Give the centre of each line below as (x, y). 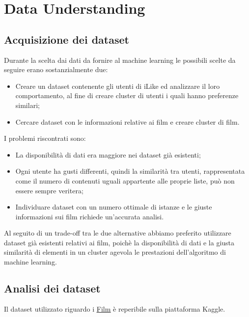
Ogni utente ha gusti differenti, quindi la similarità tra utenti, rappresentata (130, 171)
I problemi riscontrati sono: (45, 138)
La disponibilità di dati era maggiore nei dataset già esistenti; (108, 154)
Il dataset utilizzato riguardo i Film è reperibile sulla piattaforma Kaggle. (115, 308)
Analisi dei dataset (52, 288)
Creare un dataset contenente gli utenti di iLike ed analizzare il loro (118, 86)
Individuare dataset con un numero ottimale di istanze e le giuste (114, 207)
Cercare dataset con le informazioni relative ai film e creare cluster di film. (127, 121)
